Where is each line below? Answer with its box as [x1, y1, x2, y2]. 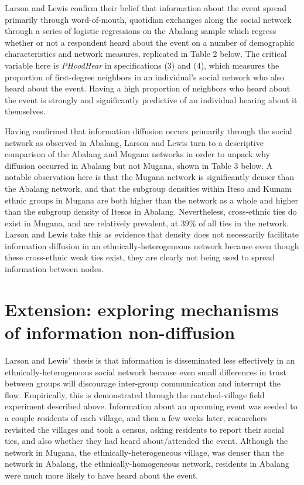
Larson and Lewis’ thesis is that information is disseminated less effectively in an [5, 354, 295, 366]
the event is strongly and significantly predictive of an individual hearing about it [5, 93, 298, 106]
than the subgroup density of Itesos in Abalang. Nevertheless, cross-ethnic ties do [5, 205, 297, 218]
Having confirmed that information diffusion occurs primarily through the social [5, 124, 292, 137]
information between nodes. [5, 263, 104, 275]
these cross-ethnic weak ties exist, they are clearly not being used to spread [5, 251, 275, 263]
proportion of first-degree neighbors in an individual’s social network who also [5, 70, 285, 83]
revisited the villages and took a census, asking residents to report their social [5, 423, 284, 435]
